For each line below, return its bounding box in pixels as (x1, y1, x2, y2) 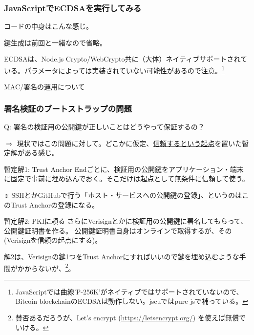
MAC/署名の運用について (4, 82, 85, 92)
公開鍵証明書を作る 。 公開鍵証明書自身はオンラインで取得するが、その (4, 225, 232, 235)
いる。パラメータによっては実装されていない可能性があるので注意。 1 (4, 64, 225, 75)
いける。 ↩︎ (15, 322, 49, 332)
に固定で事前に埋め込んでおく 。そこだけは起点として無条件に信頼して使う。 (4, 173, 249, 184)
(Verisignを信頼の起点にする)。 (4, 235, 102, 245)
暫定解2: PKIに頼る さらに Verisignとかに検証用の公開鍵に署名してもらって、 (4, 216, 248, 226)
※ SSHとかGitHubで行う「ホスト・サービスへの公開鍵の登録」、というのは (4, 190, 242, 200)
